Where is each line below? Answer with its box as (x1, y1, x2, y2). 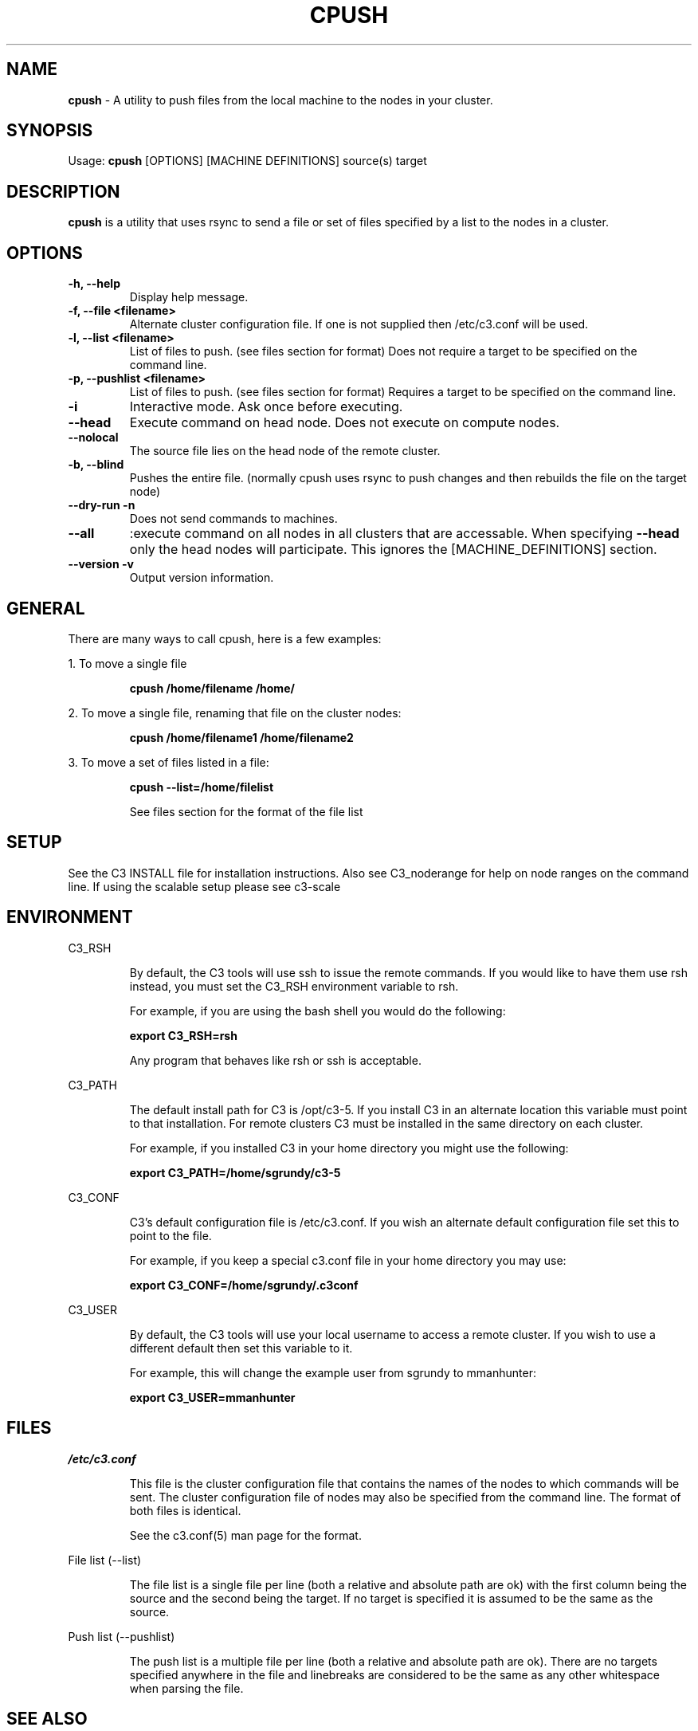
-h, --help (68, 277, 120, 291)
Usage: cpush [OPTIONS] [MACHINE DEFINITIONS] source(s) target (68, 154, 427, 168)
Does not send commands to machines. (129, 512, 338, 526)
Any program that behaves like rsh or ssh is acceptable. (129, 1053, 422, 1067)
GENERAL (6, 598, 85, 618)
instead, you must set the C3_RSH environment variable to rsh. (129, 979, 459, 993)
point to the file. (129, 1228, 212, 1242)
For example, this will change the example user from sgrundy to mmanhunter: (129, 1365, 536, 1380)
